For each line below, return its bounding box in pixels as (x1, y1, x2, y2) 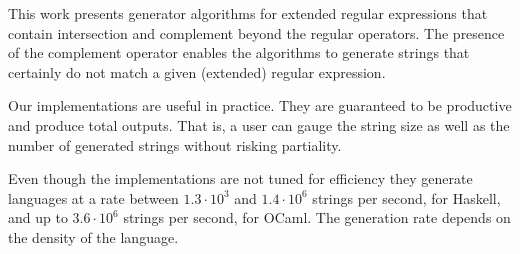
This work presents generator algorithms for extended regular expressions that (8, 3, 488, 23)
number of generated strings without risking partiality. (8, 134, 342, 155)
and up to (8, 207, 68, 228)
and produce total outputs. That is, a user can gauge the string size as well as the (8, 114, 510, 135)
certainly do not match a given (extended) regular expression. (8, 61, 386, 82)
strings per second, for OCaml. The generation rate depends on (123, 207, 511, 228)
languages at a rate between (8, 187, 179, 208)
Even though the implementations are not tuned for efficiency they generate (8, 168, 473, 189)
